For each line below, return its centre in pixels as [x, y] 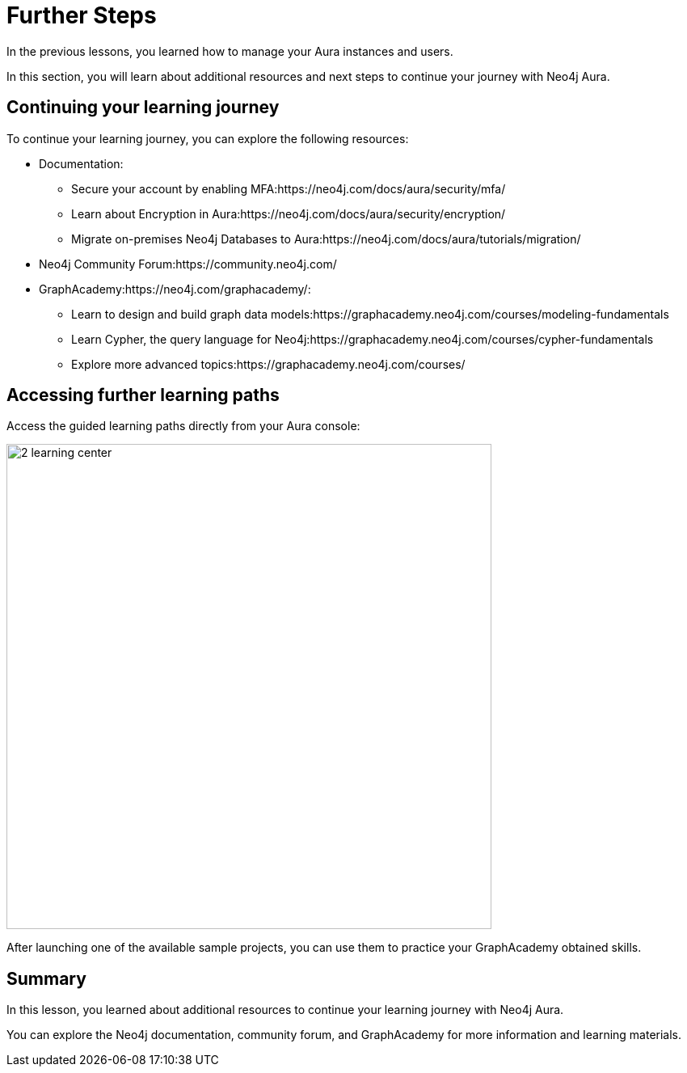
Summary [46, 978]
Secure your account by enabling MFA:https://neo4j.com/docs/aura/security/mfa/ [289, 188]
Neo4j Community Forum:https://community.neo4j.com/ [188, 264]
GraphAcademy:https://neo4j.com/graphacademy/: [175, 289]
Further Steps [82, 15]
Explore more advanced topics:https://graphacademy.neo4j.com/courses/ [268, 364]
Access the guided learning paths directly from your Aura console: [183, 426]
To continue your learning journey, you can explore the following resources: [208, 138]
